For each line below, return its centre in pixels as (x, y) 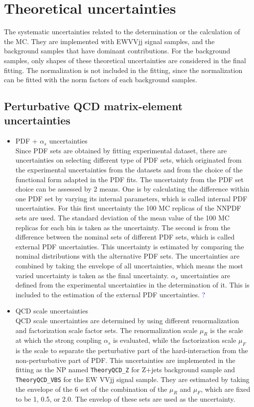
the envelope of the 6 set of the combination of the (91, 389)
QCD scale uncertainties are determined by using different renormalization (127, 320)
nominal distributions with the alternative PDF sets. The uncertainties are (127, 256)
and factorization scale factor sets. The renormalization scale (106, 330)
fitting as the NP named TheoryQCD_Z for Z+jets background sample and (125, 370)
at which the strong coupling (58, 340)
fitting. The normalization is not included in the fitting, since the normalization (123, 70)
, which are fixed (226, 389)
